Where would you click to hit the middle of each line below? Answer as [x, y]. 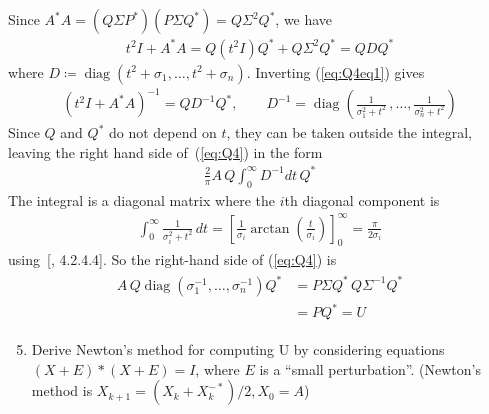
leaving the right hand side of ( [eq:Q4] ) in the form [165, 151]
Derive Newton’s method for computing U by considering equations [238, 349]
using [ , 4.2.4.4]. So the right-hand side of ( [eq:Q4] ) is [172, 258]
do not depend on [162, 132]
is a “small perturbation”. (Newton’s [370, 368]
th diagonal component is [362, 199]
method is [62, 390]
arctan [270, 228]
